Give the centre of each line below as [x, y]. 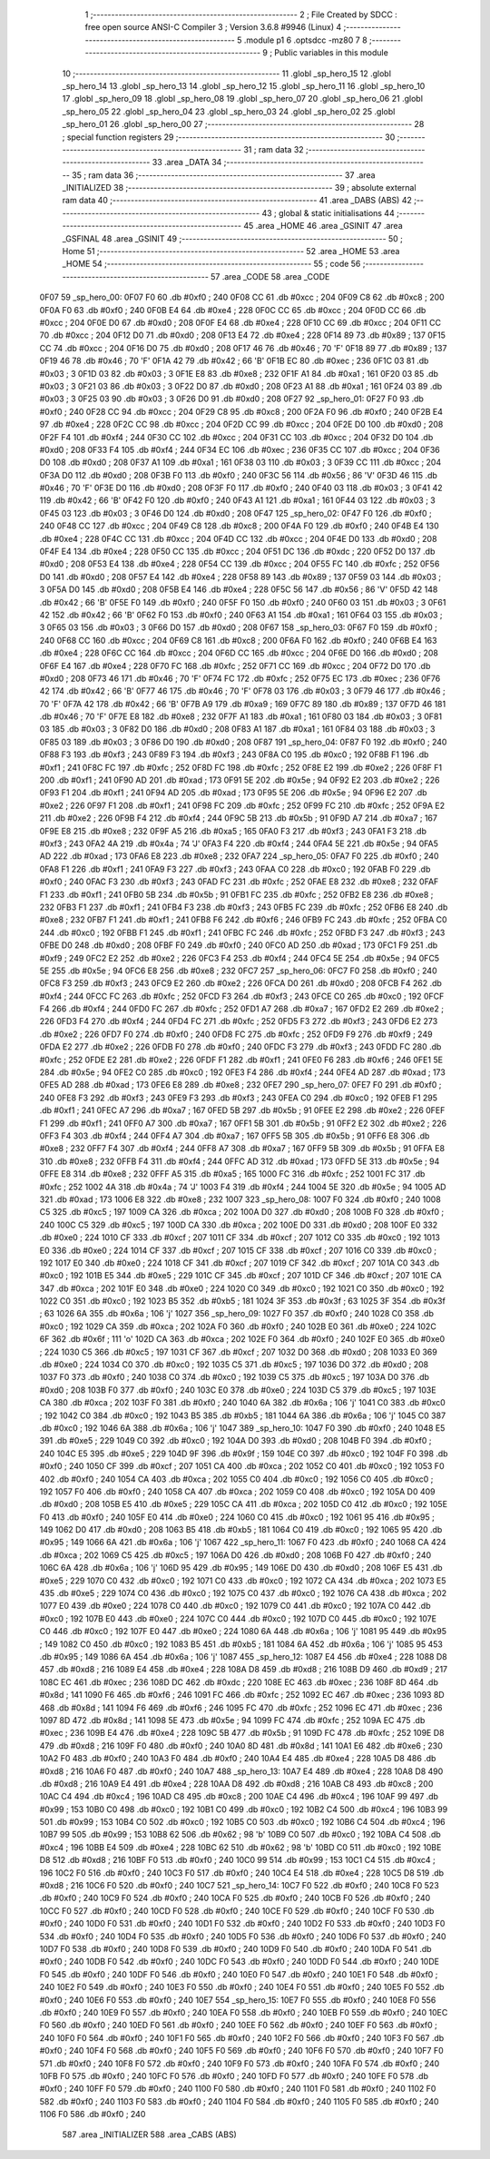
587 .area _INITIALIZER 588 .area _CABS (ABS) [150, 2134]
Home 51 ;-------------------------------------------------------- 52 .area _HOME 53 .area [231, 251]
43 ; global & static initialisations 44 [328, 212]
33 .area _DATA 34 [187, 163]
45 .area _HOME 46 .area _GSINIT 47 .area [323, 226]
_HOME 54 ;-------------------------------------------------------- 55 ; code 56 [211, 264]
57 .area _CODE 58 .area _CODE [270, 276]
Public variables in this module [331, 53]
